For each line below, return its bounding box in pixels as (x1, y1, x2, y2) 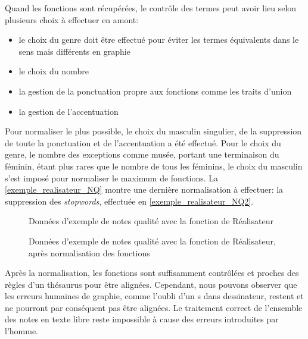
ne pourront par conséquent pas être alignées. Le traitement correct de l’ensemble (5, 301, 303, 313)
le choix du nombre (18, 65, 89, 77)
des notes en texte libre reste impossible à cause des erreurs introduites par (5, 313, 279, 325)
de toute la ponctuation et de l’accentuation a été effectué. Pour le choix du (5, 136, 281, 149)
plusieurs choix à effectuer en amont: (5, 13, 139, 26)
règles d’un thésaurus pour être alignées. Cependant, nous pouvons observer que (5, 278, 297, 290)
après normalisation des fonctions (29, 246, 150, 259)
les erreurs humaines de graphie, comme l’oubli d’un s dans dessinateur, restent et (5, 290, 304, 302)
